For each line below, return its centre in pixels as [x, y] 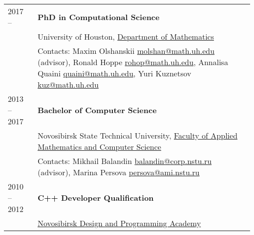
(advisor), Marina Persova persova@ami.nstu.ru [118, 172]
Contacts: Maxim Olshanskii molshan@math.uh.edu [126, 51]
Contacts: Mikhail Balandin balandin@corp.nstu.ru [125, 161]
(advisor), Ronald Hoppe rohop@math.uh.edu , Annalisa [133, 62]
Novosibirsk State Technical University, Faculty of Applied [138, 135]
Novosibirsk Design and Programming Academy [119, 223]
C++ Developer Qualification [95, 198]
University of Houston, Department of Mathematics [126, 36]
